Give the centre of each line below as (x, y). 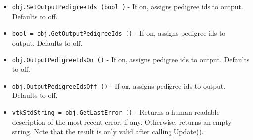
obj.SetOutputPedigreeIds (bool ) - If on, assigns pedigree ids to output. (127, 6)
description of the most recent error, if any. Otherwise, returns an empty (122, 121)
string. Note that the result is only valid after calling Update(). (108, 131)
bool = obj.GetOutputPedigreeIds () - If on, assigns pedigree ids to (119, 33)
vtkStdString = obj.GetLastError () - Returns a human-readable (116, 112)
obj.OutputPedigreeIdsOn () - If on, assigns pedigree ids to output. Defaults (131, 59)
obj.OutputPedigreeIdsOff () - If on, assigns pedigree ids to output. (119, 85)
